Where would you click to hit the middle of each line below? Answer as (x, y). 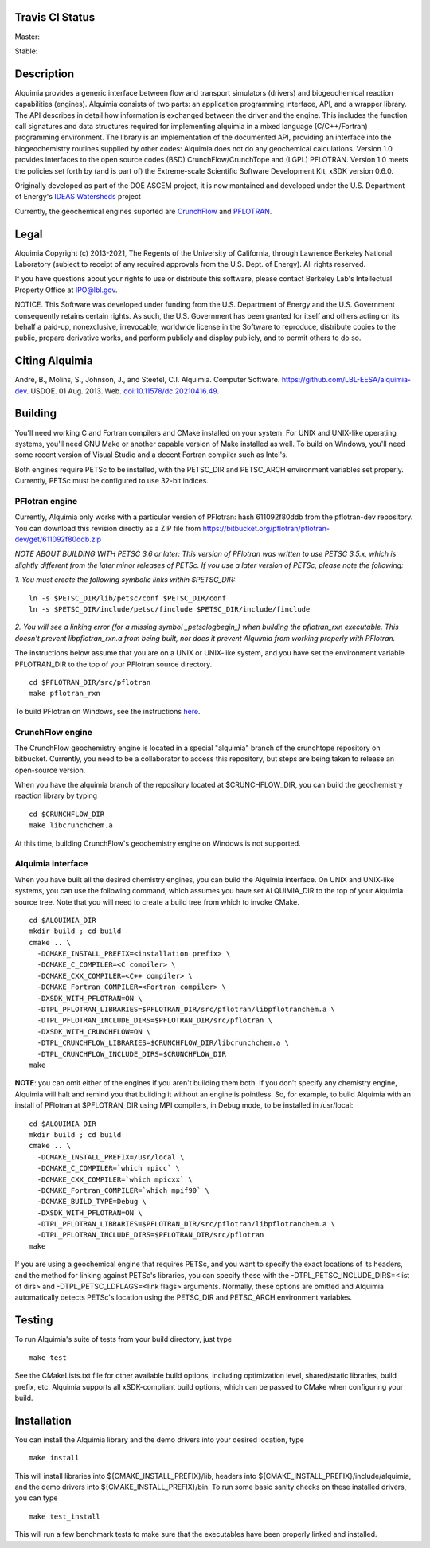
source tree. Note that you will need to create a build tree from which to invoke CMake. (157, 902)
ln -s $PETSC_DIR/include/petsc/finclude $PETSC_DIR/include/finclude (170, 609)
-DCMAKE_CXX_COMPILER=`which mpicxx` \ (115, 1179)
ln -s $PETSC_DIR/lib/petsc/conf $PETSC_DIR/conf (128, 598)
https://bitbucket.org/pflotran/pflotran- (266, 528)
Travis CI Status (55, 17)
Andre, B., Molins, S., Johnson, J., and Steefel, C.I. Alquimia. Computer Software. (147, 380)
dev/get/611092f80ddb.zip (58, 539)
